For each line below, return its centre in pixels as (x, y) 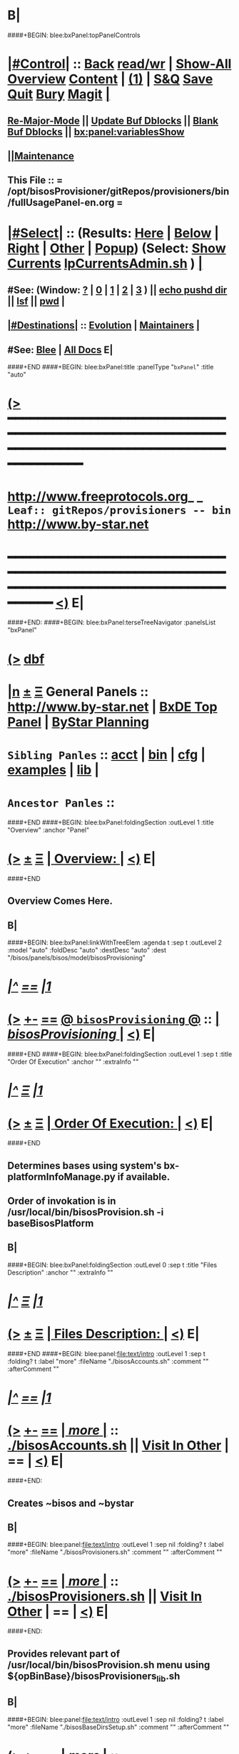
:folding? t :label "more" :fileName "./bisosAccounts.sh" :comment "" (108, 1361)
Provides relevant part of (64, 1654)
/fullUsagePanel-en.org (61, 203)
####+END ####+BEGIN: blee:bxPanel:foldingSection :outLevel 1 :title (111, 822)
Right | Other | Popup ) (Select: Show (117, 248)
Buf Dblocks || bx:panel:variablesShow (96, 132)
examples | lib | (54, 770)
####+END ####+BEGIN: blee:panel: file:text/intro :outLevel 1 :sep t (106, 1354)
